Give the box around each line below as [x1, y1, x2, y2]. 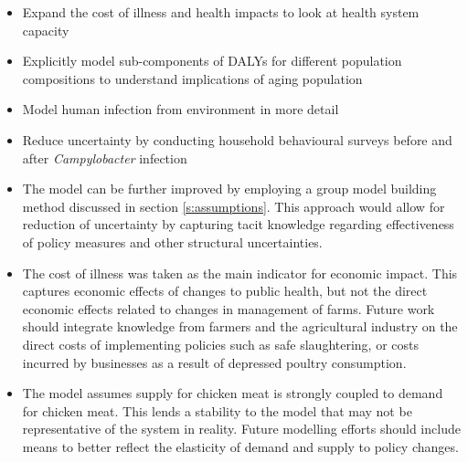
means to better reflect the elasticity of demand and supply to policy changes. [22, 436, 459, 456]
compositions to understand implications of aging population [22, 68, 363, 88]
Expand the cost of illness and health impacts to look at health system [22, 3, 420, 21]
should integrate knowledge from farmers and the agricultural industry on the [22, 317, 458, 336]
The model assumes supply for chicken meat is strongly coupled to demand [22, 383, 443, 403]
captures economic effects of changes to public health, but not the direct [22, 281, 428, 300]
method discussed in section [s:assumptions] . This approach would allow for [22, 196, 445, 215]
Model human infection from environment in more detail [22, 100, 339, 119]
